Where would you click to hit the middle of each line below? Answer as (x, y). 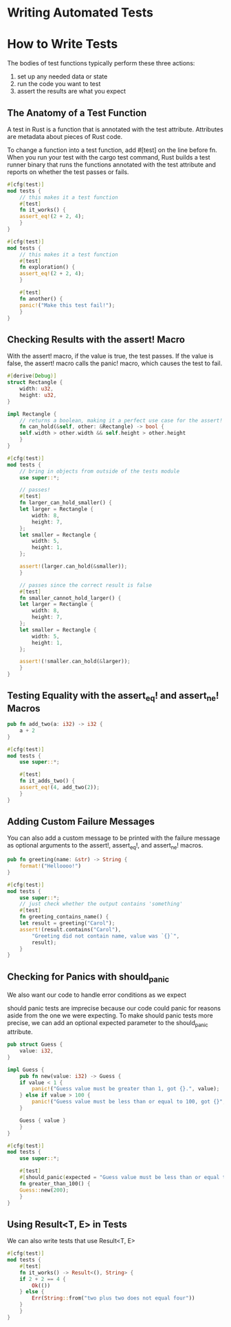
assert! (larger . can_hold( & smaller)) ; (74, 566)
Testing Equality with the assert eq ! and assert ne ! (113, 697)
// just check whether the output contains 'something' (101, 904)
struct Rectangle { (35, 382)
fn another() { (41, 299)
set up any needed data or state (62, 76)
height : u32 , (38, 395)
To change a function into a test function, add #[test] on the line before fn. (112, 150)
